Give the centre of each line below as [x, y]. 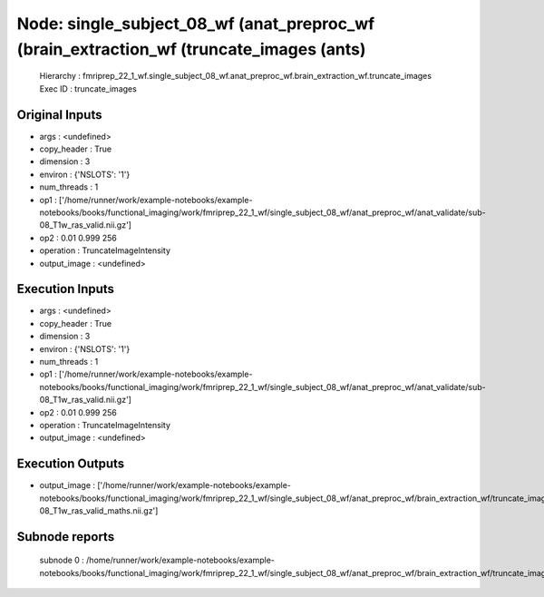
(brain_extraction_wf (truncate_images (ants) [191, 49]
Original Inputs [59, 115]
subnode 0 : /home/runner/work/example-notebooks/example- [157, 560]
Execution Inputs [66, 289]
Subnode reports [66, 537]
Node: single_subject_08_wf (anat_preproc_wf [196, 24]
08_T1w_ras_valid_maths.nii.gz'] [99, 511]
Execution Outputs [71, 464]
